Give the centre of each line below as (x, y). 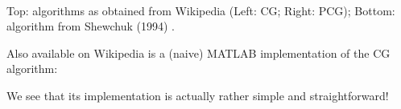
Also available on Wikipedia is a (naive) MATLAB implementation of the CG (198, 52)
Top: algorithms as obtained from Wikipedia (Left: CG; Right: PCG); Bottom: (201, 10)
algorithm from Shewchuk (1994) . (91, 26)
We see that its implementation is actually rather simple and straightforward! (198, 95)
